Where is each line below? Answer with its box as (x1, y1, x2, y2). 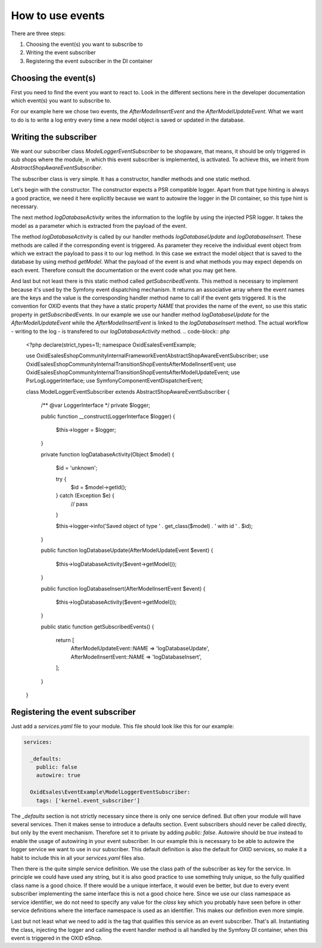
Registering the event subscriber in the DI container (26, 57, 153, 64)
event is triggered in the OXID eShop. (11, 934, 103, 942)
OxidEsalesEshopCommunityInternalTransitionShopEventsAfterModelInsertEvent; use (26, 360, 237, 368)
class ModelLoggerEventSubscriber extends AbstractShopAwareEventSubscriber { (26, 388, 230, 395)
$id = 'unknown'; (55, 464, 98, 471)
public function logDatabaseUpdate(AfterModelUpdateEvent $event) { (41, 546, 213, 554)
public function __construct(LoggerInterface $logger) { (41, 412, 175, 420)
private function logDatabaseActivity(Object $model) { (41, 450, 175, 458)
